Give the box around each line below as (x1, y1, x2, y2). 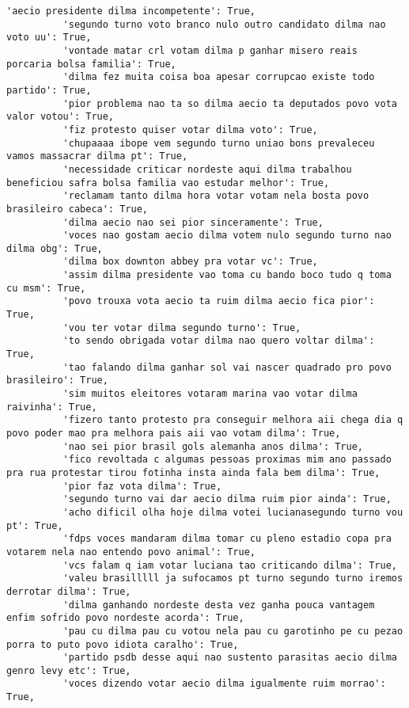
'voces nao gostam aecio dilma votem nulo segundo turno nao (62, 230, 392, 242)
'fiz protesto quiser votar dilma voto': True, (62, 124, 318, 135)
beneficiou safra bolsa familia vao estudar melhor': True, (6, 177, 330, 188)
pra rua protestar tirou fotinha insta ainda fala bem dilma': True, (6, 466, 381, 478)
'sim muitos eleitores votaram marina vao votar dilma (62, 388, 358, 400)
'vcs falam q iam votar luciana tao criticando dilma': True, (62, 559, 397, 571)
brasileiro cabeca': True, (6, 203, 148, 215)
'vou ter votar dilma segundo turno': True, (62, 322, 301, 333)
